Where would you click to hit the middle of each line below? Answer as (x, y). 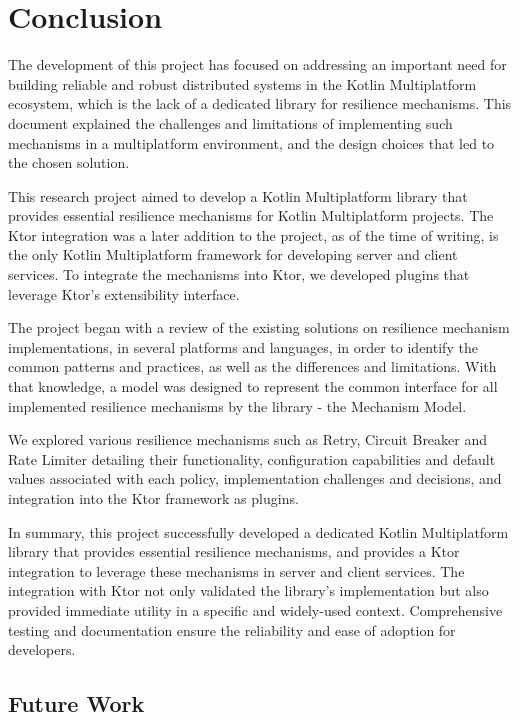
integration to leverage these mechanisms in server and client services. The (236, 570)
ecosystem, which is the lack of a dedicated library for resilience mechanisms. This (260, 103)
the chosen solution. (69, 162)
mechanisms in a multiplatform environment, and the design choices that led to (251, 142)
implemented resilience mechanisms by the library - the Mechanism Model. (237, 405)
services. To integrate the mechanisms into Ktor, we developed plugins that (239, 274)
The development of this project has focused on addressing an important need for (257, 64)
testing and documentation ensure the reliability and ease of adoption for (232, 629)
